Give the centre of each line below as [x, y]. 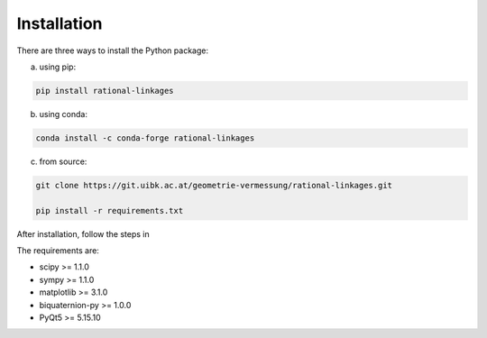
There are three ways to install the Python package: [113, 50]
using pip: [58, 67]
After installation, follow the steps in [83, 233]
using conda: [63, 114]
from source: [63, 161]
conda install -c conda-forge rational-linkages [145, 138]
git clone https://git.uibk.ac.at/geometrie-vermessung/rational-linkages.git [214, 185]
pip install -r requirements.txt [110, 210]
